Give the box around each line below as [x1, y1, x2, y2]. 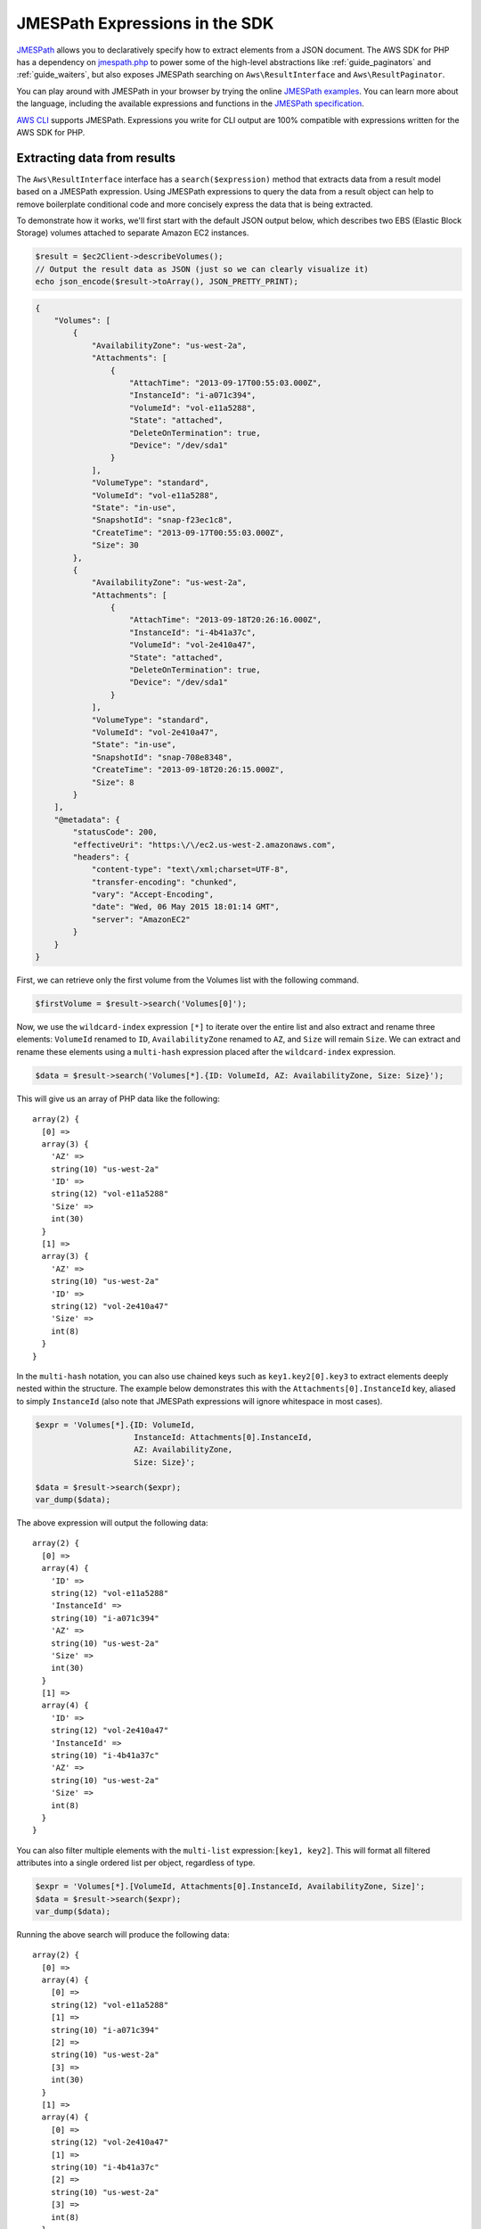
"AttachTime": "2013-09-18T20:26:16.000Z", [129, 615, 322, 625]
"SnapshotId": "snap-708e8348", [91, 752, 233, 762]
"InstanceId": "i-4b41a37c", [129, 627, 257, 637]
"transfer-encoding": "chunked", [91, 876, 238, 887]
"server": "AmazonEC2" [91, 914, 191, 925]
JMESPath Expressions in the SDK [16, 13, 274, 33]
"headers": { [72, 851, 130, 862]
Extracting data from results [16, 150, 175, 165]
